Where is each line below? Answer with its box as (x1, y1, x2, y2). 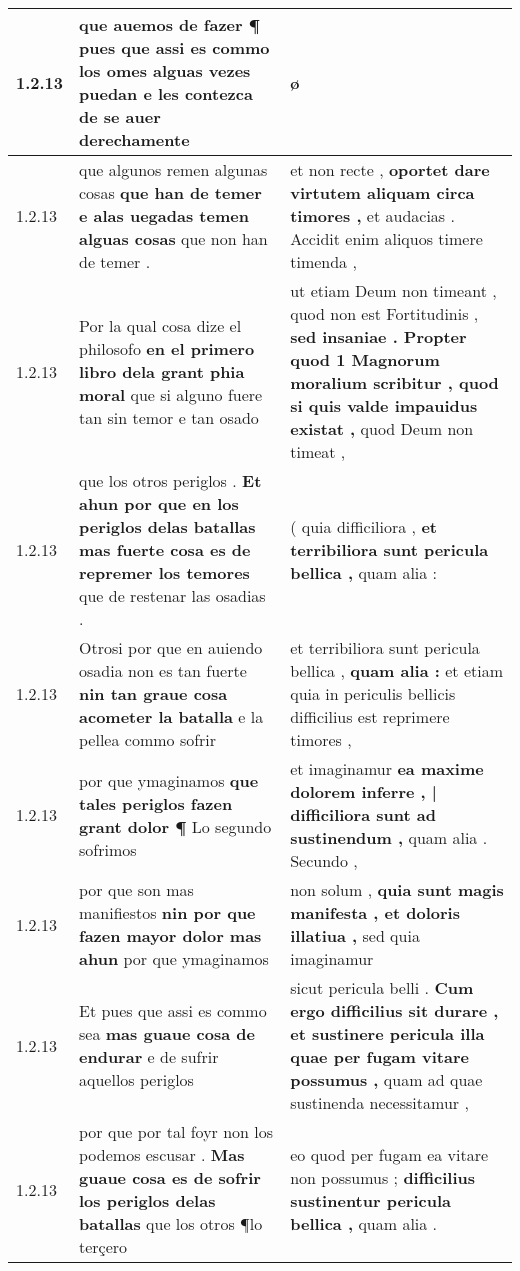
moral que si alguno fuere (79, 382, 263, 406)
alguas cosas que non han (79, 227, 268, 250)
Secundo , (290, 849, 358, 872)
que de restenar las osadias (79, 584, 266, 607)
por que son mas (79, 878, 194, 901)
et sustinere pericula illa (290, 1022, 485, 1045)
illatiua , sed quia (290, 924, 420, 947)
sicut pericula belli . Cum (290, 976, 474, 999)
